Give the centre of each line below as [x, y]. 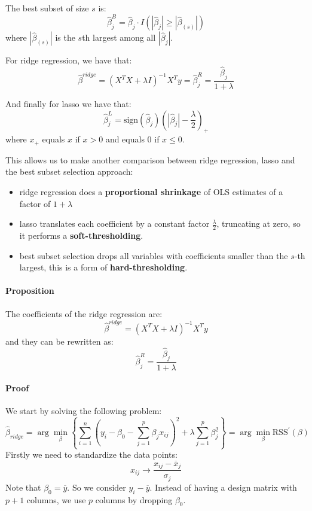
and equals [125, 139]
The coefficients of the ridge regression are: [84, 313]
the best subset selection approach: [69, 171]
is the [65, 37]
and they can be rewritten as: [59, 341]
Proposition [30, 291]
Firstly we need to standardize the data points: [91, 454]
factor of [35, 203]
